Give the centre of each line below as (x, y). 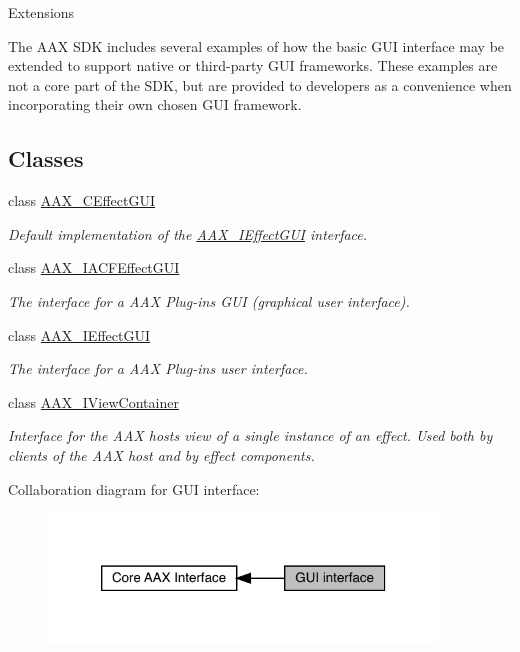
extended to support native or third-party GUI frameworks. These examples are (253, 65)
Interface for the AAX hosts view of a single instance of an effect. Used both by (250, 435)
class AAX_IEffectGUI (79, 334)
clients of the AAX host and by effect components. (161, 454)
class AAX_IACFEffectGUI (94, 267)
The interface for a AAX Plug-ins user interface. (158, 368)
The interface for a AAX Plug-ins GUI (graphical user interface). (209, 300)
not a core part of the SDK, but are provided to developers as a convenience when (260, 84)
